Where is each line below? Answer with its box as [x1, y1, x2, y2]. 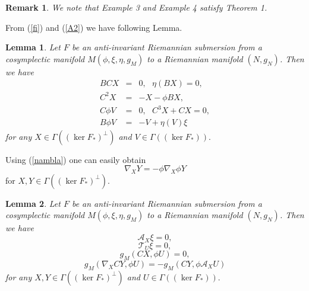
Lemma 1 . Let [5, 41, 61, 53]
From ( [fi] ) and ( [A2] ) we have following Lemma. [5, 21, 182, 33]
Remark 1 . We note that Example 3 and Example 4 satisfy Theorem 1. [5, 1, 267, 13]
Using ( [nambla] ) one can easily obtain [5, 153, 146, 165]
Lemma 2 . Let [5, 197, 61, 209]
